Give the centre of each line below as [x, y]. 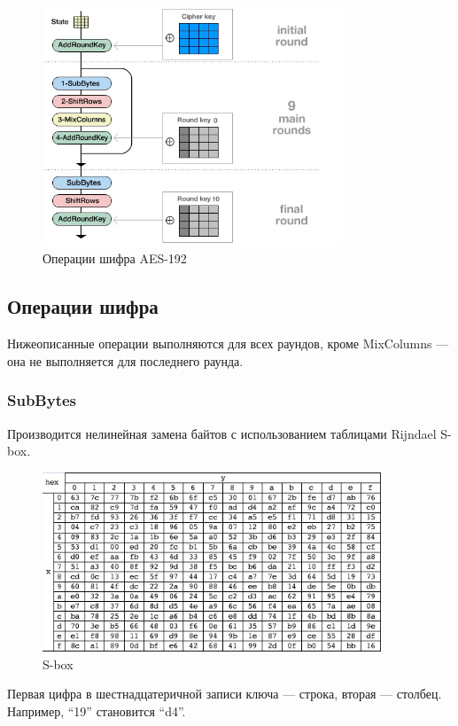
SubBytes [42, 400]
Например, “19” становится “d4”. [97, 710]
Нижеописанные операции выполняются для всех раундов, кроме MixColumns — [228, 343]
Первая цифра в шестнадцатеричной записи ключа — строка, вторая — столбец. [225, 694]
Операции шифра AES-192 [115, 258]
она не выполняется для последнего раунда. [125, 360]
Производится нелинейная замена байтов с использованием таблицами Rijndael [222, 433]
